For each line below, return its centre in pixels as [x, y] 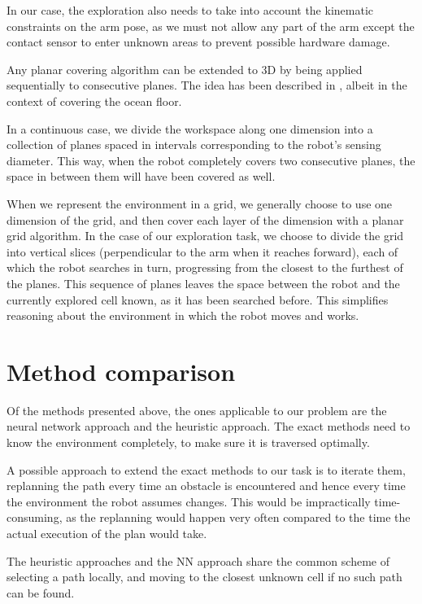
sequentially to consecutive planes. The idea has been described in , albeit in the [207, 85]
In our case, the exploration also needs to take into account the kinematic [190, 10]
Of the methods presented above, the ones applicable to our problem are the [197, 410]
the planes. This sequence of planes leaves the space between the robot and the [203, 283]
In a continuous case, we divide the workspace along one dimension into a [190, 128]
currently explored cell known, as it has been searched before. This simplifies [198, 299]
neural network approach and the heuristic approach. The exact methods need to [209, 426]
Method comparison [121, 371]
